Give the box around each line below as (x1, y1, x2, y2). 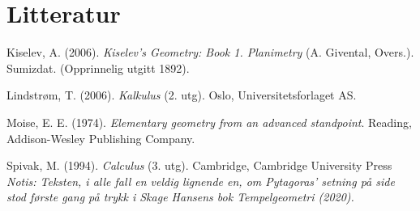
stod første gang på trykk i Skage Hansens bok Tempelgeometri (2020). (6, 188, 354, 205)
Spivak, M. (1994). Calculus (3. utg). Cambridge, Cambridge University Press (6, 157, 392, 174)
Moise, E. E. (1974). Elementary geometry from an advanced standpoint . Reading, (6, 113, 412, 130)
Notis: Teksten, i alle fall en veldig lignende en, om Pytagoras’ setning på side (6, 172, 395, 189)
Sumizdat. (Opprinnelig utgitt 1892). (6, 59, 190, 76)
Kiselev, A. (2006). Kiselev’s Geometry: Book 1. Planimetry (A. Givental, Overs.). (6, 44, 414, 61)
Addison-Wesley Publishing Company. (6, 129, 195, 146)
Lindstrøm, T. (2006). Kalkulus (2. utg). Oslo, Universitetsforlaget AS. (6, 87, 357, 103)
